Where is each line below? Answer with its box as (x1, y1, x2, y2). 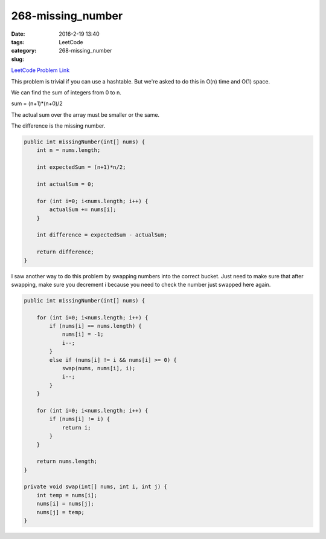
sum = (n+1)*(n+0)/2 (11, 100, 63, 107)
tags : (11, 38, 25, 45)
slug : (11, 55, 24, 63)
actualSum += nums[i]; (49, 206, 117, 213)
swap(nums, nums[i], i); (62, 365, 136, 371)
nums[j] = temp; (36, 509, 85, 515)
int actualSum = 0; (36, 181, 95, 188)
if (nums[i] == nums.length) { (49, 322, 142, 330)
